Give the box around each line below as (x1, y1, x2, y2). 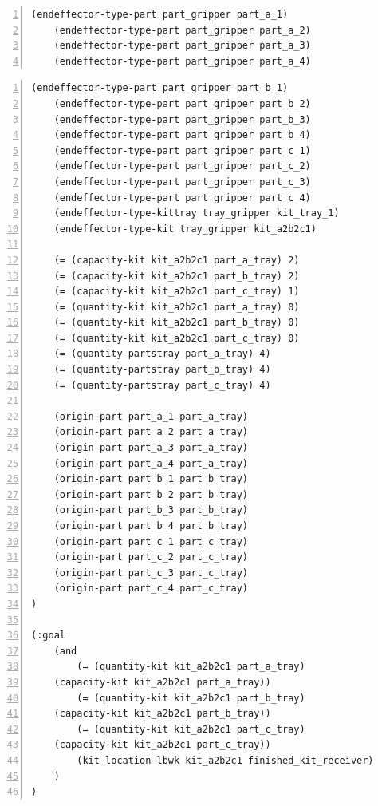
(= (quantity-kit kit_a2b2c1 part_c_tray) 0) (53, 332, 300, 344)
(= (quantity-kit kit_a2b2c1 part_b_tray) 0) (53, 317, 300, 329)
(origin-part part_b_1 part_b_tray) (53, 473, 249, 485)
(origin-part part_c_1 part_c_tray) (53, 535, 249, 547)
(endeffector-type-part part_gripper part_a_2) (53, 24, 311, 36)
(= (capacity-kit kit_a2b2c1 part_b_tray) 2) (53, 270, 300, 282)
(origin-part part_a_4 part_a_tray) (53, 457, 249, 469)
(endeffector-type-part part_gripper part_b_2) (53, 97, 311, 109)
